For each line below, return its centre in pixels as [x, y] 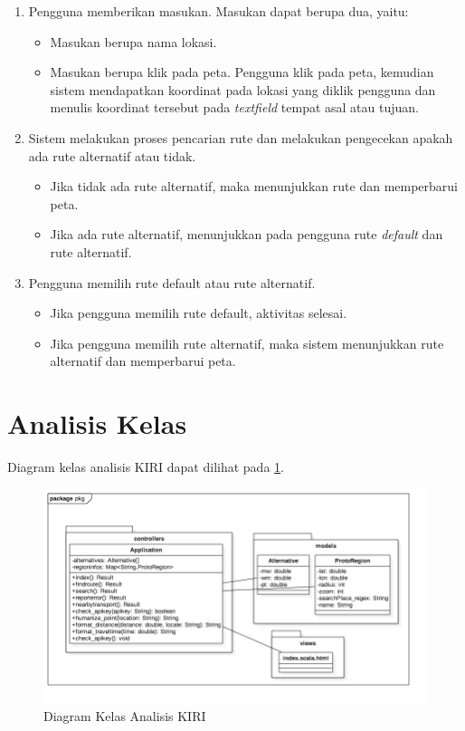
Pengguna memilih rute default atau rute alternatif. [172, 282]
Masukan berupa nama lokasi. [133, 41]
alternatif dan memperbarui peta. [143, 361]
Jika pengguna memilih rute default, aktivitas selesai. [199, 313]
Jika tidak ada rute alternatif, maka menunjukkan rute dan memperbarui [254, 186]
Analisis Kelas [97, 423]
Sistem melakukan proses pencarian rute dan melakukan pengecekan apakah [241, 137]
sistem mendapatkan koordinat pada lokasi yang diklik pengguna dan [243, 89]
